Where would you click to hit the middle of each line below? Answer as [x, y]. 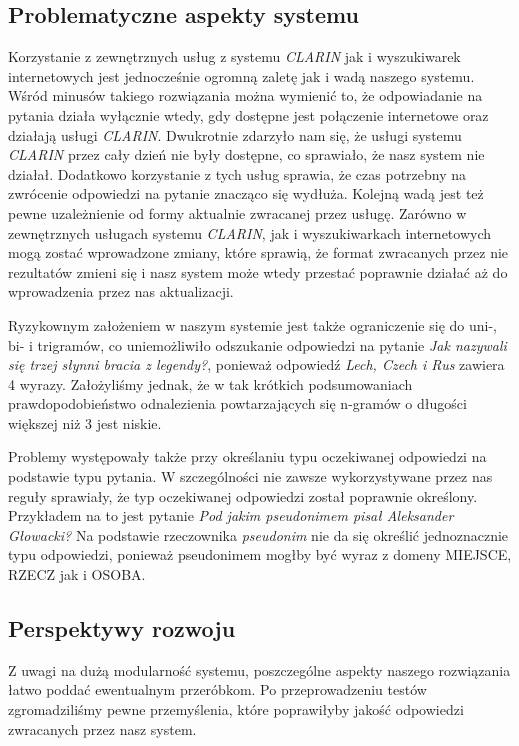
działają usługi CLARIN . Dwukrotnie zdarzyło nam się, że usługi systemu [235, 134]
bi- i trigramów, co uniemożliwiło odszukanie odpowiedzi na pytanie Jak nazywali [257, 344]
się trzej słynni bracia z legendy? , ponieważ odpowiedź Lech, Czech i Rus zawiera [256, 364]
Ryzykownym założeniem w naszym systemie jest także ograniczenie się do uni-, [252, 324]
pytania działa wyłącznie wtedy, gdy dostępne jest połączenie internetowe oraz [248, 114]
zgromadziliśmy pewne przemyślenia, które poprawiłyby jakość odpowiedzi [236, 709]
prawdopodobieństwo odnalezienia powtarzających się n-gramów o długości [237, 403]
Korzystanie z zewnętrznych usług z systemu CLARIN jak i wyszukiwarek [234, 56]
